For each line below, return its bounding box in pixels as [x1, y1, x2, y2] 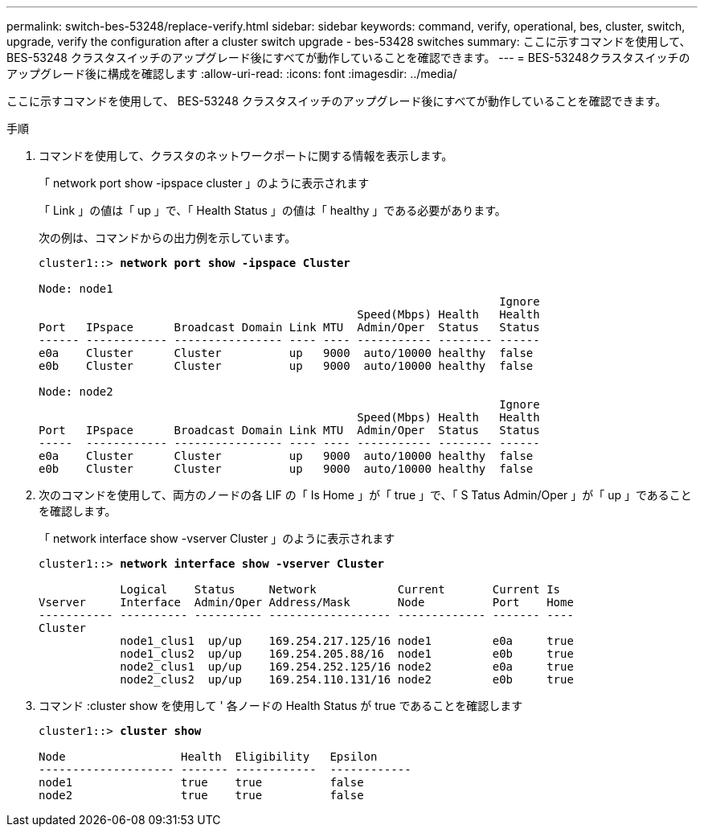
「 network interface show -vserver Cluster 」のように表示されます [39, 531, 395, 545]
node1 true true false [39, 776, 364, 789]
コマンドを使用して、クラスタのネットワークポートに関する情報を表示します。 [39, 149, 453, 162]
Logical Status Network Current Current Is [120, 583, 561, 596]
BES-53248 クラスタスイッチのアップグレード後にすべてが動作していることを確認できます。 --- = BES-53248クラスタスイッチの [6, 51, 690, 64]
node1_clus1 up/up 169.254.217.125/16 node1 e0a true [120, 634, 574, 647]
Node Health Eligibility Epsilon [39, 750, 378, 763]
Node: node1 [39, 282, 113, 295]
